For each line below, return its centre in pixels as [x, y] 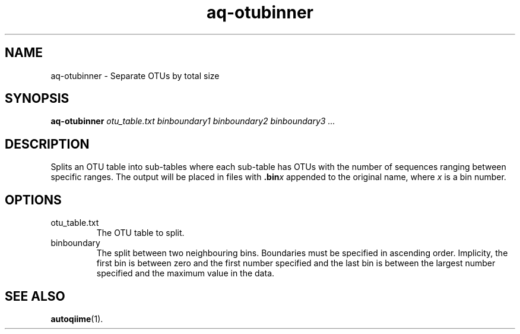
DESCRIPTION [47, 144]
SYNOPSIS [37, 99]
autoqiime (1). [77, 319]
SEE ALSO [35, 296]
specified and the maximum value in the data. [186, 273]
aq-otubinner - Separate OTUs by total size [135, 75]
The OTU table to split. [140, 233]
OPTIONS [33, 200]
